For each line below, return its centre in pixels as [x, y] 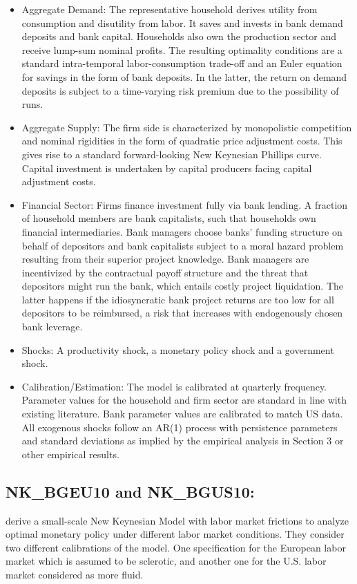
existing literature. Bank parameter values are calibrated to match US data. [182, 414]
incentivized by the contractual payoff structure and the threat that [165, 272]
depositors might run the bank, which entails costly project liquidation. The [182, 286]
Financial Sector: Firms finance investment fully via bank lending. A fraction [185, 204]
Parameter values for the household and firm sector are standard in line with [184, 400]
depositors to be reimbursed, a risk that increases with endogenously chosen [182, 313]
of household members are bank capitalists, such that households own [169, 218]
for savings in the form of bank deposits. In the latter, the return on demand [184, 76]
